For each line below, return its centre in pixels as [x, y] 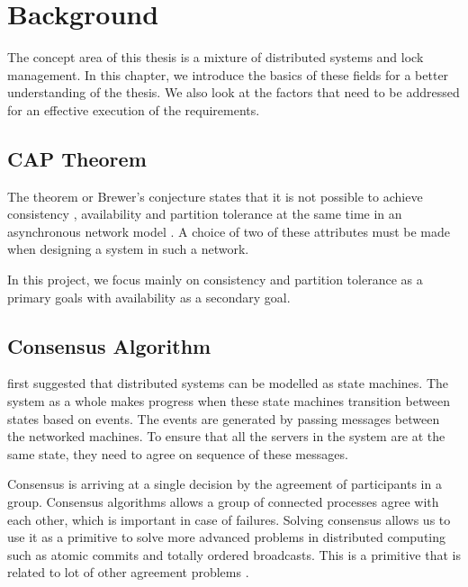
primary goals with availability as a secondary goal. [149, 297]
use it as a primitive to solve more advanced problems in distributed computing [227, 537]
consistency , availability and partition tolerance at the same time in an [205, 214]
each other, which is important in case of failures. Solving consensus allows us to [229, 519]
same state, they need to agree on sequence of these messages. [178, 453]
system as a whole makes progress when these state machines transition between [229, 401]
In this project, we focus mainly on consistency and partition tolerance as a [215, 280]
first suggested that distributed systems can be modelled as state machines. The [228, 383]
